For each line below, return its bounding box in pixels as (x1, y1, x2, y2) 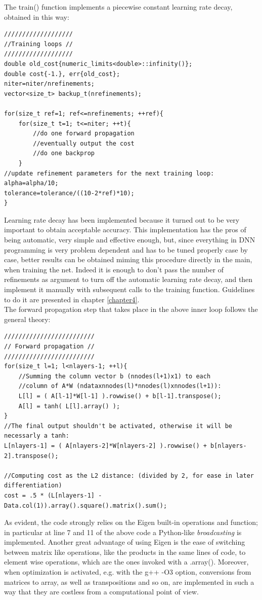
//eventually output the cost (33, 139, 135, 147)
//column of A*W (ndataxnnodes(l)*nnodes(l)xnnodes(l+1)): (18, 382, 222, 390)
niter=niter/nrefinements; (4, 80, 95, 88)
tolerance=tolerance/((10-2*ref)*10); (4, 189, 135, 197)
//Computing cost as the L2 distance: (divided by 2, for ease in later (4, 472, 254, 479)
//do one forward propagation (33, 130, 135, 137)
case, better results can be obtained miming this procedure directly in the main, (4, 254, 252, 265)
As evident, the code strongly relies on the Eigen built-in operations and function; (4, 517, 258, 527)
